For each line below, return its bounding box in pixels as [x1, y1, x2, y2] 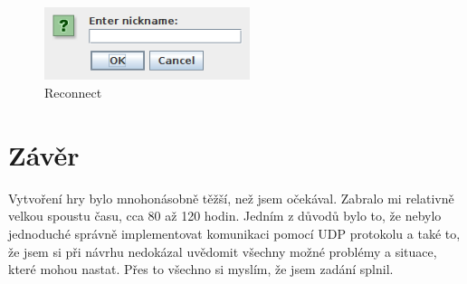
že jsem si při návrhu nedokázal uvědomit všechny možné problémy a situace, [8, 241, 437, 260]
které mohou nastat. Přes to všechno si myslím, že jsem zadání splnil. [8, 260, 394, 279]
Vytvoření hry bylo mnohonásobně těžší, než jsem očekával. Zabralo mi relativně [8, 188, 454, 207]
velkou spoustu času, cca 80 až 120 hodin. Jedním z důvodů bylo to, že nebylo [8, 206, 442, 225]
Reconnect [44, 83, 102, 102]
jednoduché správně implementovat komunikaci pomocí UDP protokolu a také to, [8, 223, 461, 242]
